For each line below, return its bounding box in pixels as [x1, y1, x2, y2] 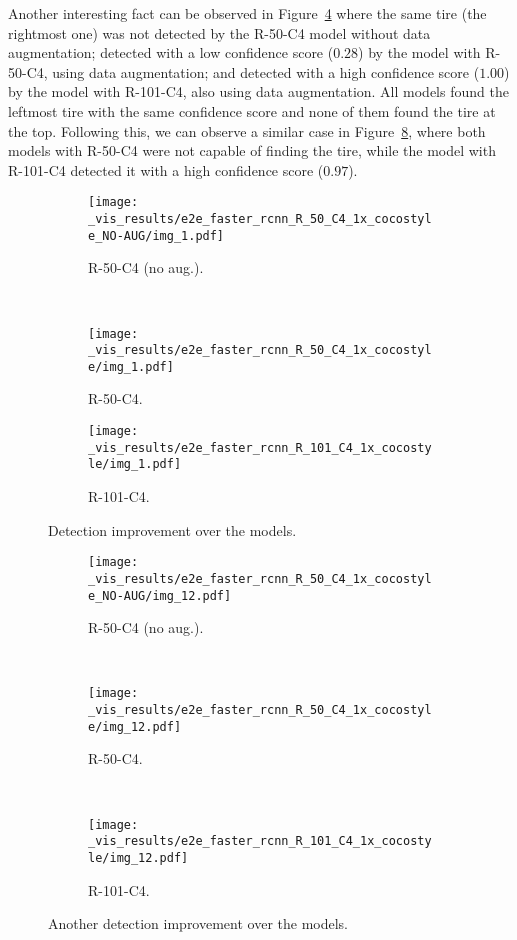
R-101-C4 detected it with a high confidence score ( [8, 159, 324, 180]
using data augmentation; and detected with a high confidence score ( [52, 61, 480, 82]
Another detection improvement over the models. [48, 913, 349, 934]
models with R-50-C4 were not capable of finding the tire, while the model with [8, 140, 496, 161]
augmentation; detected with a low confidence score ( [8, 42, 334, 63]
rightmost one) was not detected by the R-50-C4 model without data [8, 22, 431, 43]
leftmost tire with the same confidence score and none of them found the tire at [8, 100, 496, 121]
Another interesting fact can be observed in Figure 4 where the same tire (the [8, 3, 487, 23]
